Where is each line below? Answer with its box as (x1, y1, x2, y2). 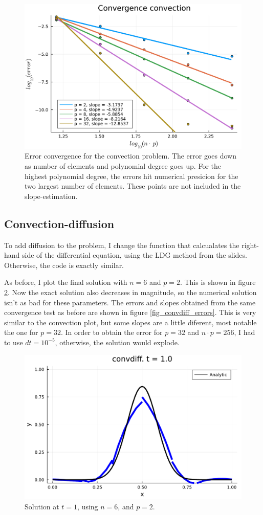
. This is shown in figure (180, 277, 256, 287)
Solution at (25, 501, 59, 511)
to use (4, 337, 23, 347)
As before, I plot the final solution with (4, 277, 127, 287)
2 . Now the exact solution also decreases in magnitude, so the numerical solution (4, 286, 257, 297)
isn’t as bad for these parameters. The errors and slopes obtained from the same (4, 297, 256, 307)
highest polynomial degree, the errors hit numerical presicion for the (25, 170, 238, 181)
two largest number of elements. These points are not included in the (25, 181, 241, 191)
